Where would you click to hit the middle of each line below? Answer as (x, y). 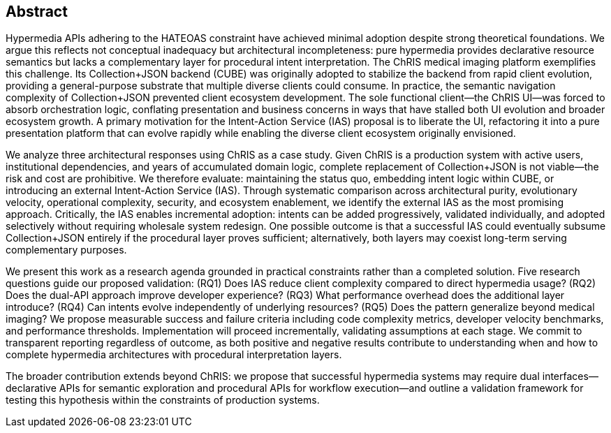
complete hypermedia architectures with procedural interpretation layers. (174, 355)
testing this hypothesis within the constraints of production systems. (163, 400)
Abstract (37, 12)
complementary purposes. (66, 250)
